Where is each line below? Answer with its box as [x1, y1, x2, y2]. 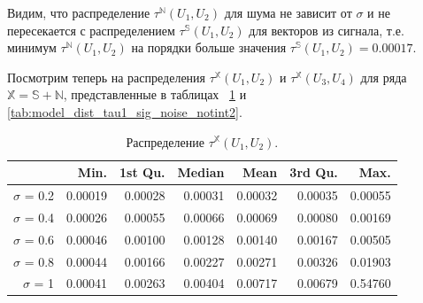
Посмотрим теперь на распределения [7, 67, 206, 86]
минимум [7, 38, 57, 57]
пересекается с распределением [7, 20, 175, 39]
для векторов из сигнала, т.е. [249, 20, 404, 39]
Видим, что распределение [7, 4, 150, 21]
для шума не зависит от [224, 4, 352, 21]
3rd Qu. [289, 163, 338, 182]
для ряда [360, 67, 407, 86]
